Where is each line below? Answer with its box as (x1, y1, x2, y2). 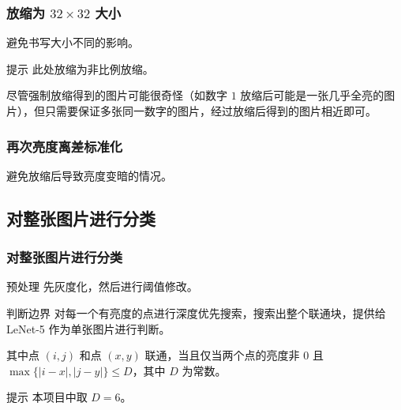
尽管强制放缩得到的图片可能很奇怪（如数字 (6, 87, 227, 103)
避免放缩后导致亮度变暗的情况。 (6, 167, 172, 183)
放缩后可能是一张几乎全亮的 (240, 87, 384, 103)
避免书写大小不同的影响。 (6, 34, 139, 51)
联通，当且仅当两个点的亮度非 (144, 347, 300, 363)
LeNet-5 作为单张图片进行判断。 (6, 320, 171, 337)
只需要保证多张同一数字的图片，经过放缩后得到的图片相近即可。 (44, 103, 377, 118)
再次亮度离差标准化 (6, 136, 123, 156)
